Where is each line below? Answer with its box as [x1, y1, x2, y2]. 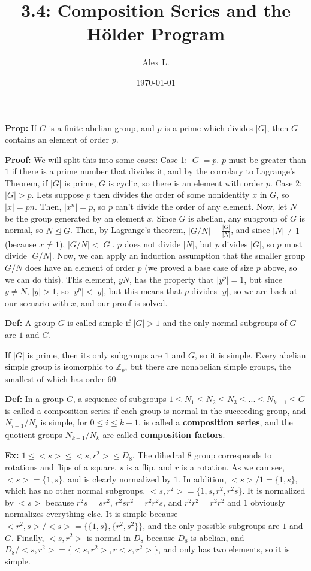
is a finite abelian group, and [49, 121, 155, 134]
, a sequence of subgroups [73, 392, 167, 405]
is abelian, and [191, 531, 244, 543]
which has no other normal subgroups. [5, 484, 146, 497]
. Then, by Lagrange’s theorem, [70, 223, 186, 236]
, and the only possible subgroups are [143, 519, 280, 531]
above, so [263, 261, 297, 274]
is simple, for [40, 416, 87, 428]
